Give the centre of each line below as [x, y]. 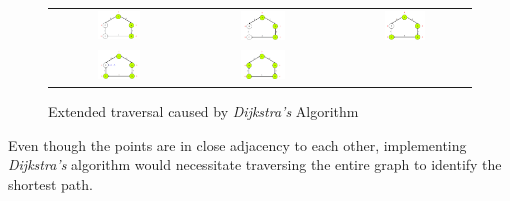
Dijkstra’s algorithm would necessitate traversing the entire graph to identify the [255, 164]
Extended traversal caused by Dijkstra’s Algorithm [203, 110]
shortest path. [50, 183]
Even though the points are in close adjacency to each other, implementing [237, 144]
